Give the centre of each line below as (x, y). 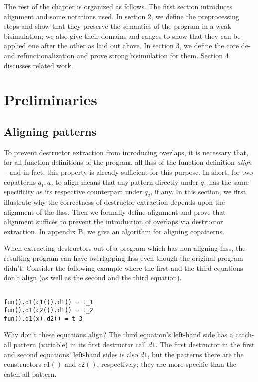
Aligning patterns (50, 131)
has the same (229, 181)
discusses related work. (39, 65)
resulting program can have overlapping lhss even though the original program (124, 258)
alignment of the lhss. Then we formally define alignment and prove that (115, 212)
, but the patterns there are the (195, 354)
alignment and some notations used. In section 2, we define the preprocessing (122, 16)
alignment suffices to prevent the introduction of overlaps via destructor (114, 222)
